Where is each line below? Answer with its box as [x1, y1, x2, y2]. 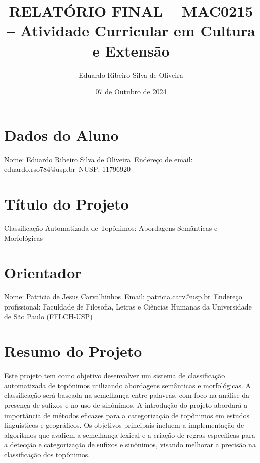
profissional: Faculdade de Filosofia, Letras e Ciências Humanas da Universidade [4, 301, 252, 312]
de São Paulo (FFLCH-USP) [4, 311, 93, 322]
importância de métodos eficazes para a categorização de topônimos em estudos [4, 409, 249, 420]
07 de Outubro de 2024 [95, 86, 167, 97]
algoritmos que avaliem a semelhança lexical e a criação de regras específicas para [4, 429, 255, 440]
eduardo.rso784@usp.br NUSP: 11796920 [4, 164, 131, 174]
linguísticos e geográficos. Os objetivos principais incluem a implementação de [4, 420, 244, 430]
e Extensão [92, 40, 170, 61]
